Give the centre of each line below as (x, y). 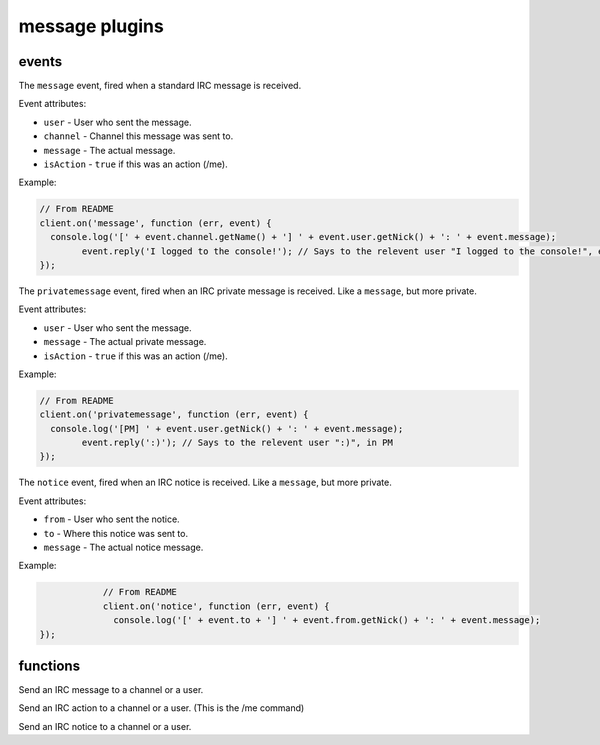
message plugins (91, 26)
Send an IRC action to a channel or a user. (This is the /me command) (161, 708)
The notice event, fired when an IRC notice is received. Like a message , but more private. (205, 482)
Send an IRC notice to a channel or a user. (105, 726)
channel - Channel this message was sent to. (138, 136)
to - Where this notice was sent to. (116, 533)
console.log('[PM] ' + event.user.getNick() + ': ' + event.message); (227, 428)
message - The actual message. (109, 150)
